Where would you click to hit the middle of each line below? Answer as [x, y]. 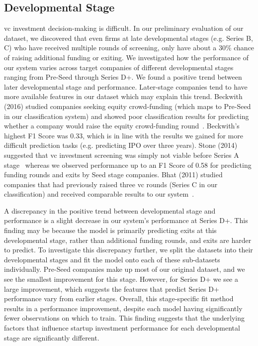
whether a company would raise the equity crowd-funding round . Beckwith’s [122, 126]
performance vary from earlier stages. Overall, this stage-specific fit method [119, 298]
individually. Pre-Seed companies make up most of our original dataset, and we [125, 269]
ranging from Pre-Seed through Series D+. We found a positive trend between [123, 77]
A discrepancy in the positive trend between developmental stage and [110, 210]
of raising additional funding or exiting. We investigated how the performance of [126, 57]
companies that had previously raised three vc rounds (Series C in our [111, 184]
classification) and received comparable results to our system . [99, 194]
